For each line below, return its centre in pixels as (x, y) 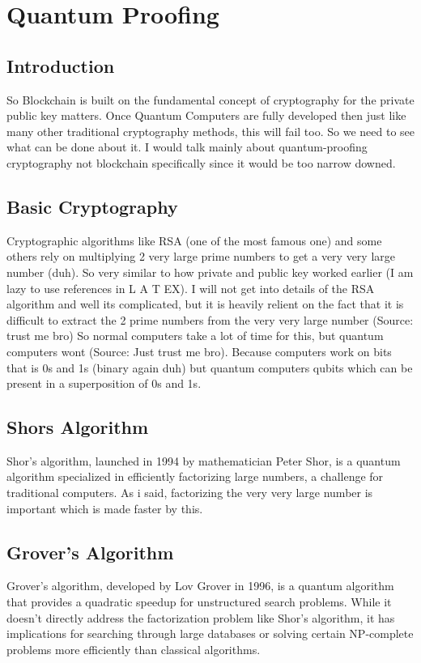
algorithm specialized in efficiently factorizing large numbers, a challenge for (195, 476)
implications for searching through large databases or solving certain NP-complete (210, 633)
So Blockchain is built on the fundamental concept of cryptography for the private (210, 99)
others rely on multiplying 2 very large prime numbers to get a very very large (201, 256)
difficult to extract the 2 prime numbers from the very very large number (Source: (210, 319)
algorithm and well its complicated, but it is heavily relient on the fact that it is (205, 304)
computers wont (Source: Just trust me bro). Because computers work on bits (199, 351)
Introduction (61, 65)
